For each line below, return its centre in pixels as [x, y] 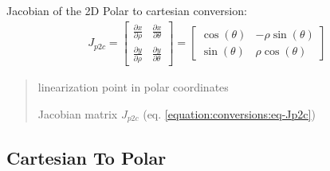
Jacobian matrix [78, 113]
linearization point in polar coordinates [133, 87]
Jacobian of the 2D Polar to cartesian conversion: [127, 10]
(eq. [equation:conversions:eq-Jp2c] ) [229, 113]
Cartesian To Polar [86, 157]
